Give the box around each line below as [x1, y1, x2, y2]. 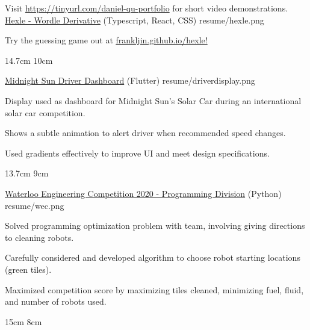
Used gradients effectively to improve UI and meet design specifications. [5, 146, 270, 159]
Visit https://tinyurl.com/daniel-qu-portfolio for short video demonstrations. [5, 2, 288, 14]
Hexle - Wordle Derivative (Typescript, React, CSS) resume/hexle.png [5, 13, 264, 26]
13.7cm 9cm [5, 167, 49, 179]
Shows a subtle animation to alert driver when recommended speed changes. [5, 126, 286, 139]
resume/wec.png [5, 199, 64, 211]
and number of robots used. [5, 295, 107, 308]
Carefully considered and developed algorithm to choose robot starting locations [5, 251, 300, 264]
